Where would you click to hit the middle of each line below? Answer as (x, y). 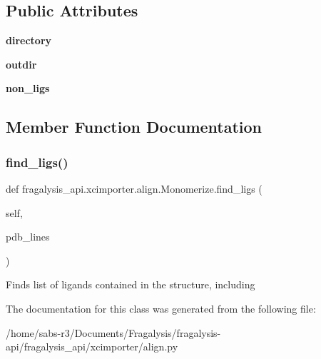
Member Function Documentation (134, 127)
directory (29, 40)
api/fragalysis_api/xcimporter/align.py (92, 347)
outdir (21, 64)
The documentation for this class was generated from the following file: (161, 308)
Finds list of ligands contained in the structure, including (131, 284)
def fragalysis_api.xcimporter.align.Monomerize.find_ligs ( (134, 188)
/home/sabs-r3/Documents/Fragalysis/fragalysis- (113, 332)
